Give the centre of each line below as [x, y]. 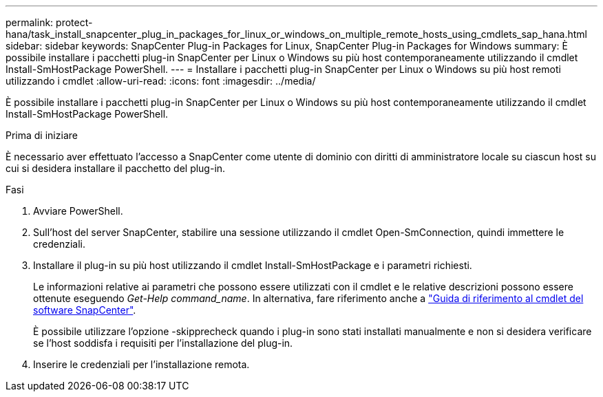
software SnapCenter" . [85, 310]
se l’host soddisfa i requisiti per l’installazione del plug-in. [163, 343]
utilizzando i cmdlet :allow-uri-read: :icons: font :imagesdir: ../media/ [161, 81]
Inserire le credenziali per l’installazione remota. [141, 364]
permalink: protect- [49, 22]
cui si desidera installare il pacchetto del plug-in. [116, 168]
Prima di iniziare [42, 135]
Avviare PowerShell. [78, 211]
